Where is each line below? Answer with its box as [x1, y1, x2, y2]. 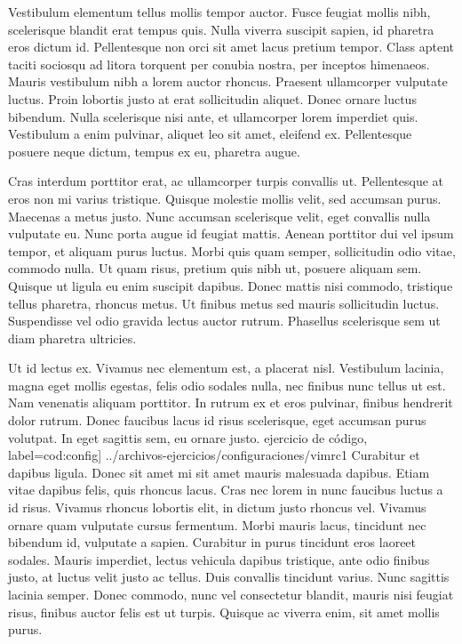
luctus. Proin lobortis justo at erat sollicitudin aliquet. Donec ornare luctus [8, 89, 417, 108]
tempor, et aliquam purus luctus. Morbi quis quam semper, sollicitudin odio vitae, [8, 241, 456, 260]
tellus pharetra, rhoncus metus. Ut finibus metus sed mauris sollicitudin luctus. [8, 294, 440, 312]
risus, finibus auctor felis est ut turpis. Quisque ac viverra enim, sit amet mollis [8, 602, 440, 621]
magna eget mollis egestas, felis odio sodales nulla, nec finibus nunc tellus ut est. [8, 375, 446, 394]
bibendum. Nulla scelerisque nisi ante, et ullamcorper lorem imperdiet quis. [8, 107, 418, 125]
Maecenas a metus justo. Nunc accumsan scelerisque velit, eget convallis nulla [8, 206, 431, 225]
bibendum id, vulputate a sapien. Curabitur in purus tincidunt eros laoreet [8, 533, 417, 551]
